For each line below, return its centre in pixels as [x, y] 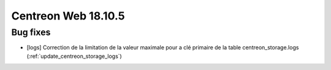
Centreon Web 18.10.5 [68, 16]
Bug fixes [31, 32]
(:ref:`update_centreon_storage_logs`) [74, 56]
